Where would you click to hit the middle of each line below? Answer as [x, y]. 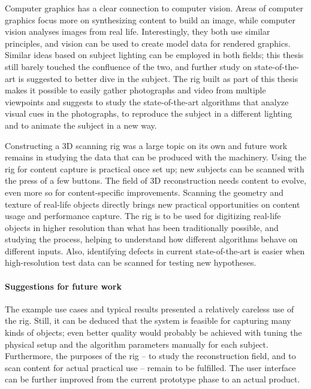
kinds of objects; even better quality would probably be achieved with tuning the [153, 332]
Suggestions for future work [63, 286]
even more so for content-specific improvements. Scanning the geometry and [144, 192]
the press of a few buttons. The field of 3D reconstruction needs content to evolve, [156, 180]
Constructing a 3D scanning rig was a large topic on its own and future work [146, 145]
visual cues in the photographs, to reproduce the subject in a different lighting [149, 113]
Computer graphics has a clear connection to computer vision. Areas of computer [154, 8]
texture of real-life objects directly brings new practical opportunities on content [153, 204]
